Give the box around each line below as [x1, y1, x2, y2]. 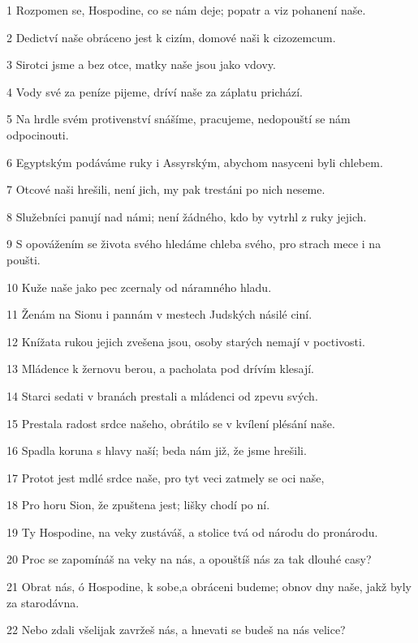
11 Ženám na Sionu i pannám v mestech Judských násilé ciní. [6, 306, 312, 323]
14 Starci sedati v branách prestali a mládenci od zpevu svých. [6, 387, 318, 404]
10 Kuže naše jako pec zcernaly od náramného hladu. [6, 278, 272, 295]
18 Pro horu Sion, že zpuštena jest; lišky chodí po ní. [6, 496, 270, 513]
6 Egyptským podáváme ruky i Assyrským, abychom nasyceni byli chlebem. [6, 153, 383, 170]
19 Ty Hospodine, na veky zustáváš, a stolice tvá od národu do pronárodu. [6, 523, 378, 540]
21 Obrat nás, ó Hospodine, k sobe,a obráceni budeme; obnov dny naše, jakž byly [6, 578, 412, 595]
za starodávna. [6, 594, 80, 611]
